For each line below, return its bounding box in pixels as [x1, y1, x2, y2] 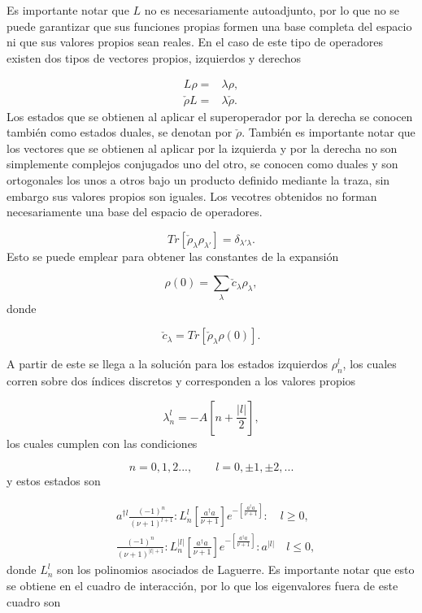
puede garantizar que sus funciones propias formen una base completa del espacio [7, 17, 412, 34]
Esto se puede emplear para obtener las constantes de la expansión [7, 247, 339, 264]
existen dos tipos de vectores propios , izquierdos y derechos [7, 49, 301, 66]
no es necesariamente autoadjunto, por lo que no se [144, 2, 400, 18]
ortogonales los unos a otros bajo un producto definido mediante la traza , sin [7, 172, 390, 189]
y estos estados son [7, 472, 101, 489]
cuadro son [7, 593, 61, 610]
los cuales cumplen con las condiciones [7, 434, 198, 451]
